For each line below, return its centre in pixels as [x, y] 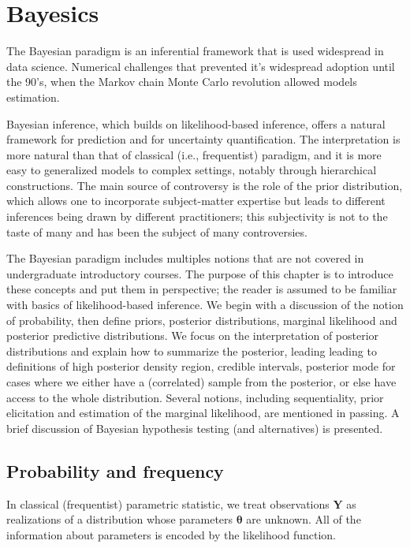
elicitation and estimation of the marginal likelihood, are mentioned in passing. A [203, 413]
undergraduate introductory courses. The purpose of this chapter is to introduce [200, 273]
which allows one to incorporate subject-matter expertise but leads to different [196, 201]
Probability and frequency [115, 470]
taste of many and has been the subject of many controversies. [157, 231]
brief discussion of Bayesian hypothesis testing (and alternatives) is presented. [195, 428]
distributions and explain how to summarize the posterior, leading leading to [192, 350]
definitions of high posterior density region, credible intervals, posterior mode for [201, 366]
